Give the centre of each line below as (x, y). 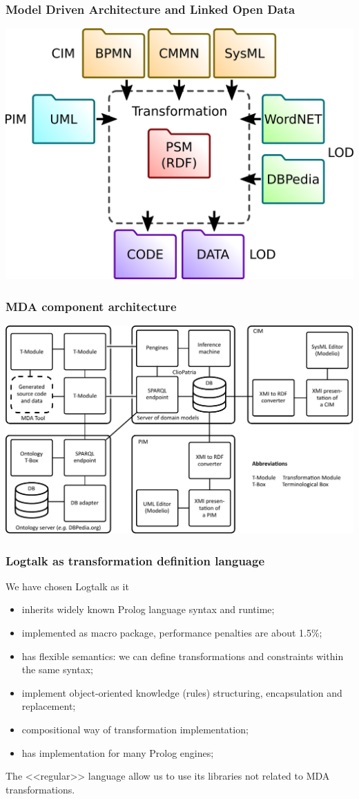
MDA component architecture (91, 306)
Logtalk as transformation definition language (135, 560)
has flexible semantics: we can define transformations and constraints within (183, 656)
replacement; (49, 706)
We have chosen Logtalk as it (67, 586)
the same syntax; (57, 669)
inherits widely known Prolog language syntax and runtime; (148, 609)
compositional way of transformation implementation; (135, 729)
